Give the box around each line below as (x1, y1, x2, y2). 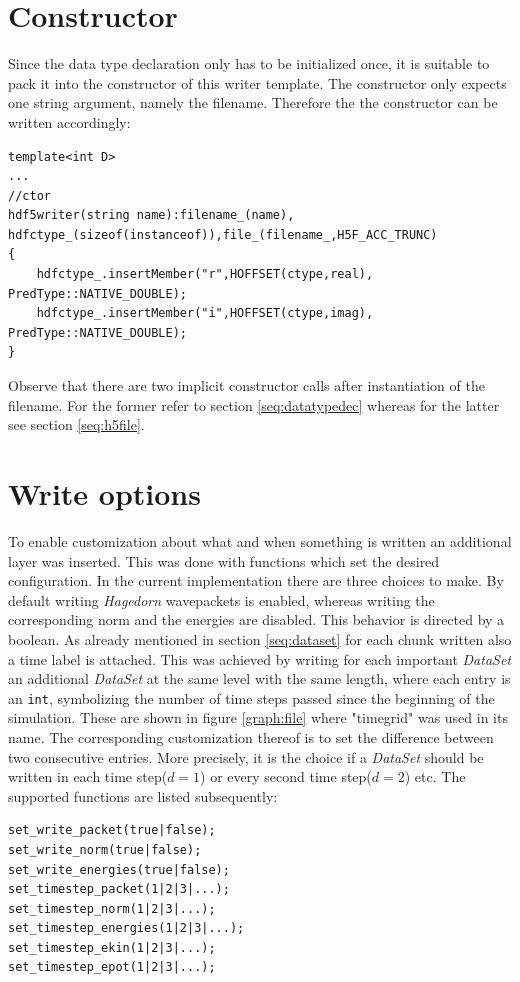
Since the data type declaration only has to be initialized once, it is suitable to (8, 53, 490, 74)
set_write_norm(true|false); (8, 842, 202, 857)
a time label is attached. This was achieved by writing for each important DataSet (8, 648, 512, 669)
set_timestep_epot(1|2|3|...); (8, 960, 216, 975)
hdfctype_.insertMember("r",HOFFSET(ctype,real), (36, 267, 374, 282)
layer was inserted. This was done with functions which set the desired (8, 550, 440, 571)
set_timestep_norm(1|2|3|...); (8, 901, 216, 916)
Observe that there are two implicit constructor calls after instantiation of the (8, 375, 485, 396)
